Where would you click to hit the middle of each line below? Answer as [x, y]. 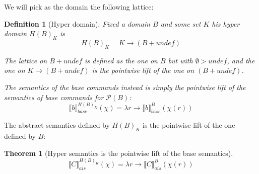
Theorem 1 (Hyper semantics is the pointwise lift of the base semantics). [119, 153]
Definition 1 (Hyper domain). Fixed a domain [77, 23]
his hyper [226, 23]
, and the [241, 60]
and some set [181, 23]
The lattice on [26, 60]
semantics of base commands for [54, 97]
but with [180, 60]
